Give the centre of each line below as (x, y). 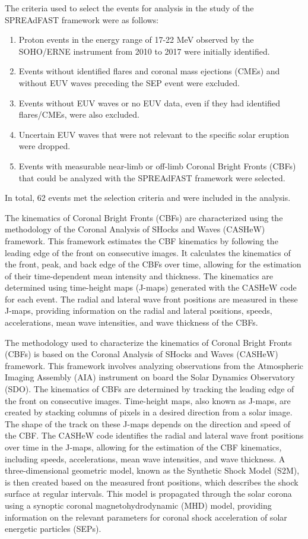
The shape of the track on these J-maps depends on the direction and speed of (147, 423)
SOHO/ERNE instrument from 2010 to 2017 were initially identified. (144, 51)
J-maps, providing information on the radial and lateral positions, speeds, (139, 311)
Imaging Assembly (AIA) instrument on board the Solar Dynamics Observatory (150, 377)
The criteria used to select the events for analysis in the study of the (129, 8)
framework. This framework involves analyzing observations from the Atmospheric (154, 365)
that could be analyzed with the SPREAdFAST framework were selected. (152, 177)
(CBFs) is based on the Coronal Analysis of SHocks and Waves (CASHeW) (142, 354)
